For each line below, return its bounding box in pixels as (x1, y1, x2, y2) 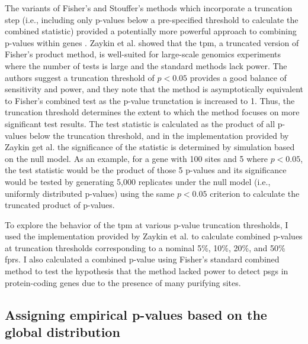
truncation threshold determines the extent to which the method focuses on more (5, 106, 300, 118)
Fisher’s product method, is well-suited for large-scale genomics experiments (5, 48, 281, 60)
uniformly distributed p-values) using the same (5, 187, 175, 199)
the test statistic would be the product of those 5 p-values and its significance (5, 164, 287, 176)
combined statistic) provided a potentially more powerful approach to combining (5, 25, 297, 37)
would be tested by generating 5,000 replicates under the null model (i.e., (5, 175, 271, 187)
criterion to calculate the (210, 187, 300, 199)
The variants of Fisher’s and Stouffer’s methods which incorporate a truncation (5, 2, 293, 14)
